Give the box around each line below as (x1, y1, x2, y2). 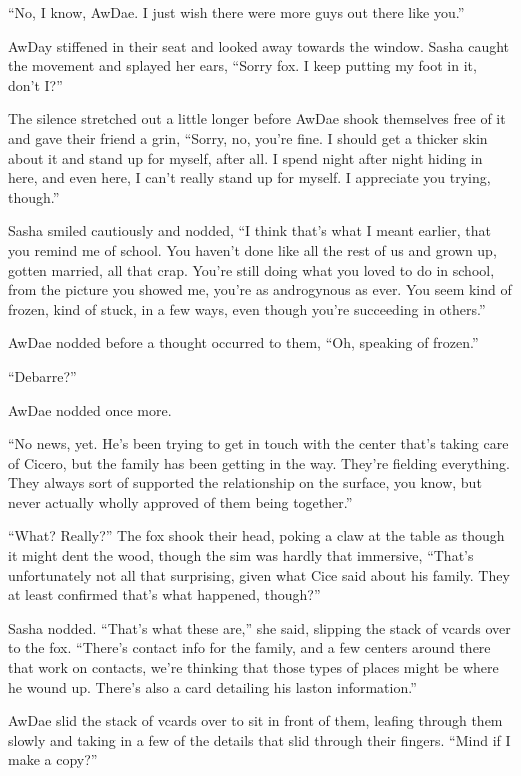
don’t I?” (8, 74, 63, 95)
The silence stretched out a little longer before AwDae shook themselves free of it (8, 108, 506, 129)
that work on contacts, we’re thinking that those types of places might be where (8, 657, 499, 678)
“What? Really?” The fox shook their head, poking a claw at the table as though (8, 525, 505, 546)
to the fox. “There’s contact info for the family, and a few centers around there (8, 637, 491, 658)
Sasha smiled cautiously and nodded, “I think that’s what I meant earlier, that (8, 220, 492, 241)
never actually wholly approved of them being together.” (8, 491, 353, 512)
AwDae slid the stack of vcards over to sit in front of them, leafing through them (8, 710, 503, 731)
